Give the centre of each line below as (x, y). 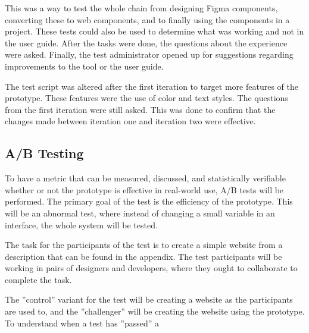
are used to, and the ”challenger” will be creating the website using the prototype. (155, 311)
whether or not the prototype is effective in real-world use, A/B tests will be (144, 189)
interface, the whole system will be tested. (81, 224)
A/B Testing (44, 153)
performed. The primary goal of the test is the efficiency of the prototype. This (149, 201)
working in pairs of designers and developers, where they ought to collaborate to (151, 268)
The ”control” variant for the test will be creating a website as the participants (149, 299)
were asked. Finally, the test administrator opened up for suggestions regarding (149, 54)
